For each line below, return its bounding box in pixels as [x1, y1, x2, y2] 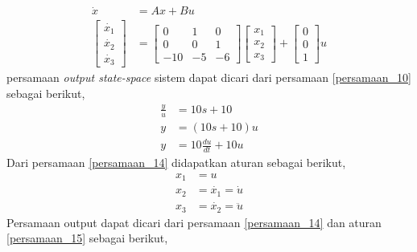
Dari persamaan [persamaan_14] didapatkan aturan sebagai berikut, [6, 154, 346, 171]
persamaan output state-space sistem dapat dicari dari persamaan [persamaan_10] [6, 69, 411, 86]
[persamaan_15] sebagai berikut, [6, 230, 168, 246]
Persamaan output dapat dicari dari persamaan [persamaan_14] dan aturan [6, 213, 382, 230]
